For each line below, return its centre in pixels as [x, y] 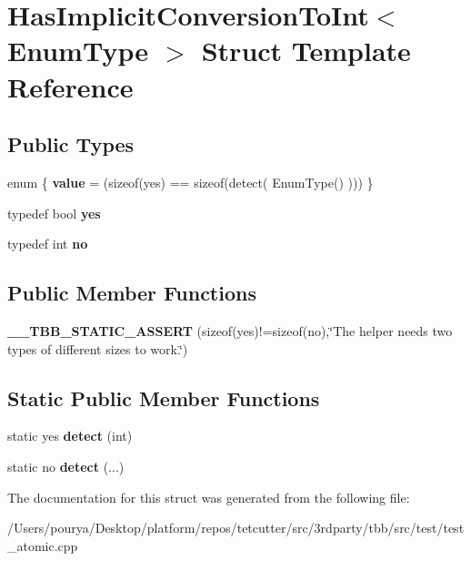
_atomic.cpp [43, 545]
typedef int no [48, 244]
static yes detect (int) [70, 436]
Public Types [71, 144]
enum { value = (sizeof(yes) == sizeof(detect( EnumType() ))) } [190, 182]
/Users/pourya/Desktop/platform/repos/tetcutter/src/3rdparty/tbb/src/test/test [236, 528]
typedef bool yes [54, 213]
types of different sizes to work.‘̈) [98, 348]
